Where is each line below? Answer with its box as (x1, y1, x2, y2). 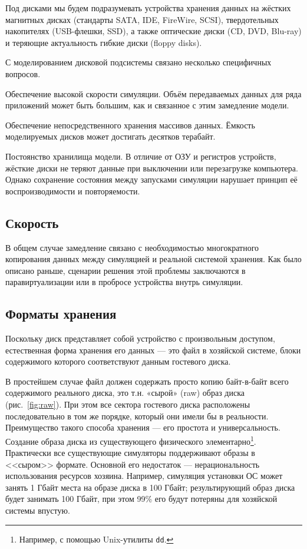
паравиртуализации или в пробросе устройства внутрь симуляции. (5, 276, 243, 288)
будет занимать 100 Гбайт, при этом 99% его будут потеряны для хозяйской (5, 492, 278, 505)
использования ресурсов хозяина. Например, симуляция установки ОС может (5, 469, 283, 482)
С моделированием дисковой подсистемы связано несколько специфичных (5, 56, 272, 68)
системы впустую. (5, 504, 70, 517)
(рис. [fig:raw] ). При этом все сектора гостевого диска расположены (5, 398, 250, 411)
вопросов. (5, 67, 41, 80)
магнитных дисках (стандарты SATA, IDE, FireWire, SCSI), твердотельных (5, 13, 279, 25)
